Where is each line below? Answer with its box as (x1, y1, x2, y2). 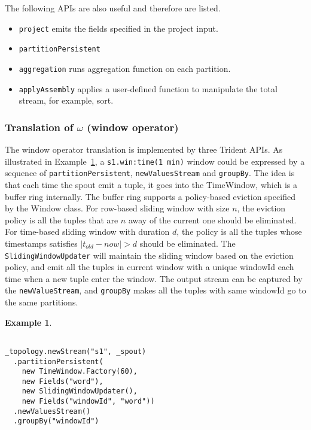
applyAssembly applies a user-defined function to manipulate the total (19, 82, 278, 95)
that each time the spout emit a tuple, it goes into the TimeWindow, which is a (5, 178, 298, 190)
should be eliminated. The (139, 237, 236, 249)
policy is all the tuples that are (5, 213, 118, 226)
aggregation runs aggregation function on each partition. (19, 62, 231, 74)
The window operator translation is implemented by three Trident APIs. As (5, 143, 283, 156)
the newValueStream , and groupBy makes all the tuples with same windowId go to (5, 284, 306, 296)
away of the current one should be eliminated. (128, 213, 297, 226)
